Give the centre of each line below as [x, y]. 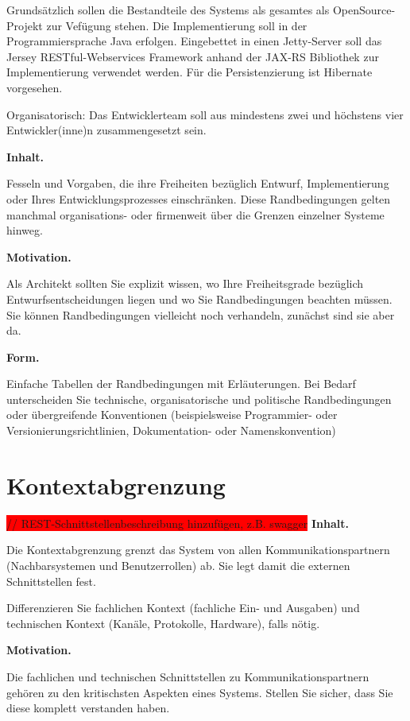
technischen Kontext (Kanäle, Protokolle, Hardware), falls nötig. [163, 623]
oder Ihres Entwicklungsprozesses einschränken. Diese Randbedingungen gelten [199, 198]
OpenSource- [364, 10]
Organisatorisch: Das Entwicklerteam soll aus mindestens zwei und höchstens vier [205, 114]
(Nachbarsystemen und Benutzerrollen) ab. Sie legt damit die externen [178, 565]
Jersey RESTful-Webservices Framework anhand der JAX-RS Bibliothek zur [193, 56]
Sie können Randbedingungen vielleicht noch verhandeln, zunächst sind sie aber [201, 314]
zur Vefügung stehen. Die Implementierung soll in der [177, 25]
